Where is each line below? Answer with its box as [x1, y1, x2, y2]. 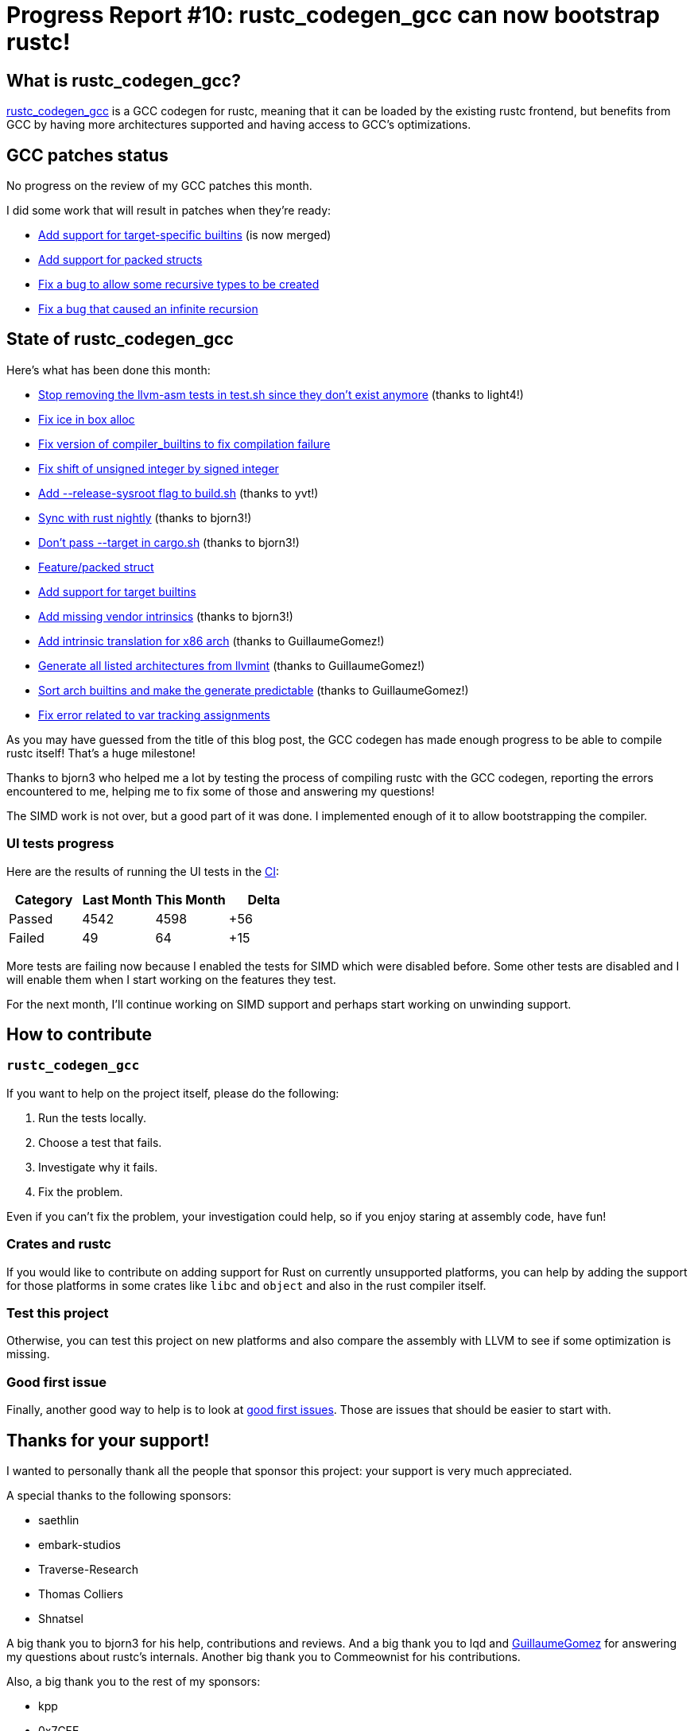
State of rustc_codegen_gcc [6, 329, 234, 350]
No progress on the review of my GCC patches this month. [6, 179, 312, 193]
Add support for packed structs [38, 253, 203, 267]
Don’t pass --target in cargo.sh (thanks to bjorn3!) [38, 535, 300, 549]
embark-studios [38, 1537, 121, 1551]
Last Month [82, 891, 153, 908]
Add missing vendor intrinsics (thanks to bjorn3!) [38, 609, 293, 623]
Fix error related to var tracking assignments [38, 707, 270, 722]
